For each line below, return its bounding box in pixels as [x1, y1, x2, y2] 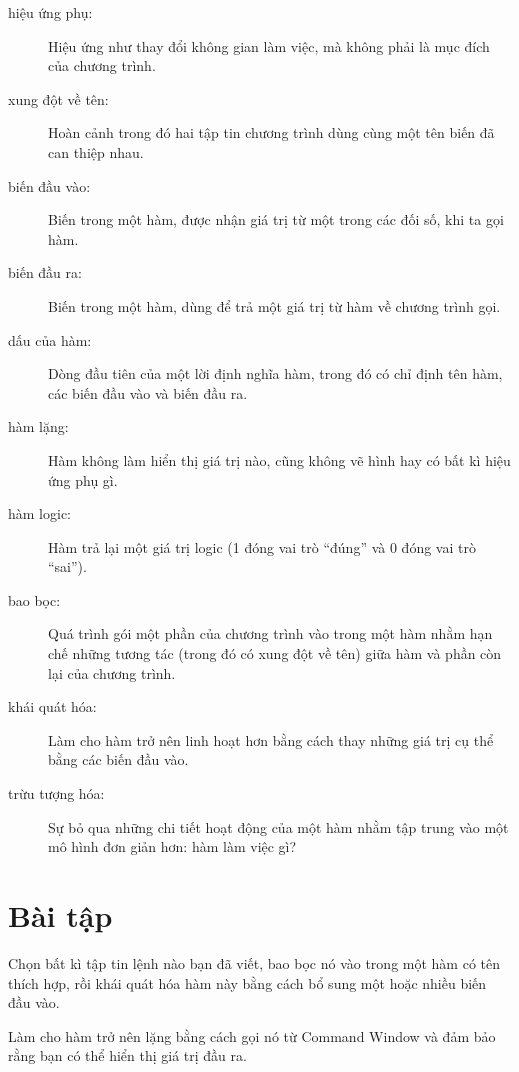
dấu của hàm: [8, 329, 92, 350]
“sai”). [48, 556, 87, 577]
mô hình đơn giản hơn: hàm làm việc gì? [48, 836, 297, 857]
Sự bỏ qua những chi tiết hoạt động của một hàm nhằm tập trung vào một [48, 816, 509, 837]
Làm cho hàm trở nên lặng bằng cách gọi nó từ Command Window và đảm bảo [8, 1025, 496, 1046]
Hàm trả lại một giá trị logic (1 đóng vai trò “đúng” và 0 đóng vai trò [48, 536, 476, 557]
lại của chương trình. [48, 662, 176, 683]
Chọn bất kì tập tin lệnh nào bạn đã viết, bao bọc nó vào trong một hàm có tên [8, 952, 501, 973]
